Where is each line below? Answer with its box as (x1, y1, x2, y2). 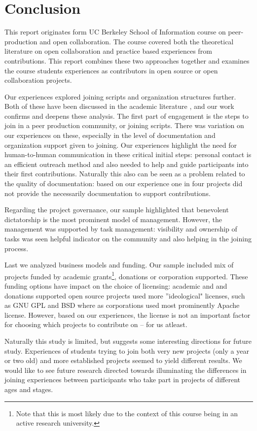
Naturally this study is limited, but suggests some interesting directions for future (4, 336, 252, 346)
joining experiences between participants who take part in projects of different (4, 374, 240, 385)
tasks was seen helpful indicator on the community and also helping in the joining (4, 233, 252, 243)
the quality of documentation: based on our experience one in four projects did (4, 178, 243, 189)
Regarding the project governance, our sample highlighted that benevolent (4, 204, 229, 215)
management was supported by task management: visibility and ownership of (4, 224, 237, 234)
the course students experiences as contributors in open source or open (4, 65, 218, 75)
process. (4, 243, 29, 253)
